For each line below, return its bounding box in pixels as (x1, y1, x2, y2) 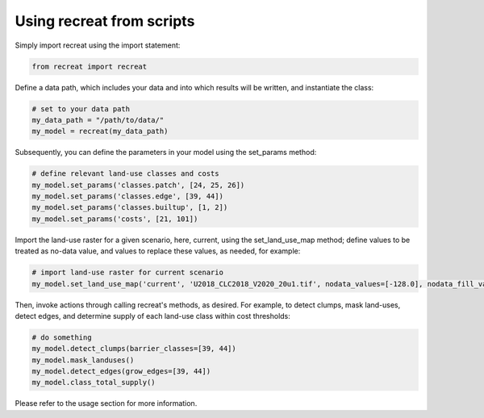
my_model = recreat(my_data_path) (31, 127, 169, 136)
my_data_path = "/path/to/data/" (31, 115, 165, 124)
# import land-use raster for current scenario (31, 268, 223, 278)
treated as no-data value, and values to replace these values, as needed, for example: (15, 246, 301, 256)
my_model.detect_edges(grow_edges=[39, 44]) (31, 367, 211, 376)
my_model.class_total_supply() (31, 378, 156, 387)
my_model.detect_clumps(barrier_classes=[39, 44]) (31, 344, 237, 353)
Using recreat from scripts (15, 12, 195, 30)
